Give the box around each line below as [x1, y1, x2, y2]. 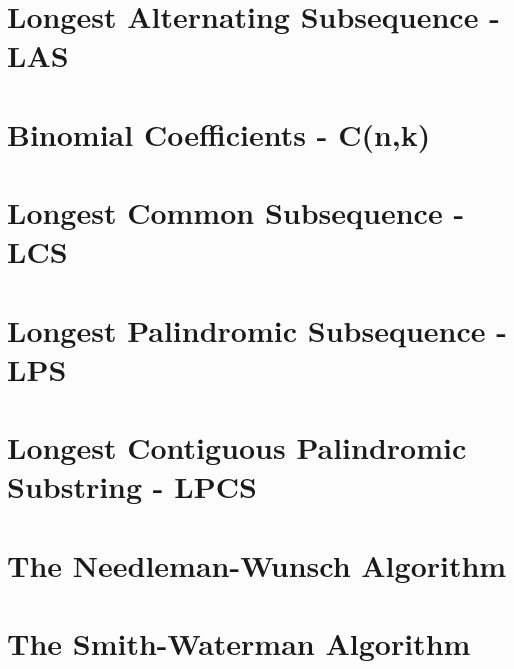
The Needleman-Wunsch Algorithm [7, 544, 507, 585]
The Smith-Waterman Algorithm [7, 623, 471, 664]
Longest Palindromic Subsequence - [7, 309, 507, 350]
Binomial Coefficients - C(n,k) [7, 113, 431, 154]
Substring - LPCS [7, 466, 257, 507]
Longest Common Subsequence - [7, 192, 465, 233]
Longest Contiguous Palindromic [7, 427, 467, 468]
